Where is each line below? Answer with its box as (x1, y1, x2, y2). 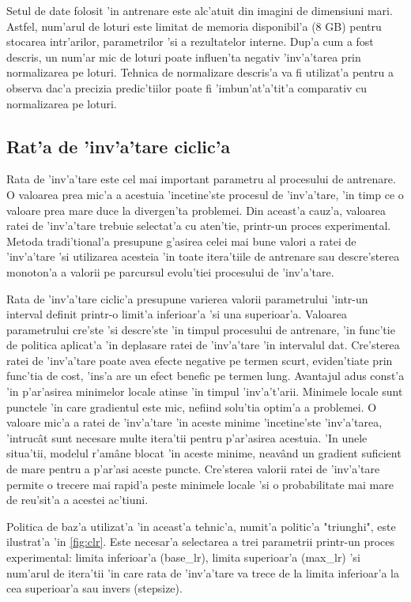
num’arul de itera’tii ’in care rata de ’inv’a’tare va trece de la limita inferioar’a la (6, 564, 399, 581)
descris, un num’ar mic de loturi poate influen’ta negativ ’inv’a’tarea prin (6, 48, 361, 65)
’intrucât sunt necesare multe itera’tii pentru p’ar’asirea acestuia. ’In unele (6, 429, 368, 446)
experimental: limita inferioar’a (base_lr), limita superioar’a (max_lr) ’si (6, 549, 360, 566)
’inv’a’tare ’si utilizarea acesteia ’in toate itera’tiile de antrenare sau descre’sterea (6, 248, 400, 265)
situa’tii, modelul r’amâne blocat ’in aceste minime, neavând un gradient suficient (6, 445, 402, 461)
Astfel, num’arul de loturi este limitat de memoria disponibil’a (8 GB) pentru (6, 17, 382, 34)
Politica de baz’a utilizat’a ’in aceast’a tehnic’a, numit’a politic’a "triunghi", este (6, 517, 396, 534)
